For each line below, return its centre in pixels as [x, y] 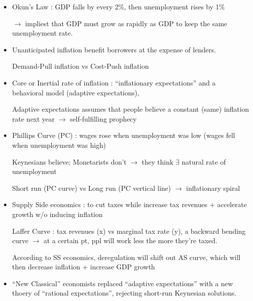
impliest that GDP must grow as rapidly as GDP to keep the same [126, 23]
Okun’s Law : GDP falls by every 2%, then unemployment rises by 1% [118, 6]
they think [158, 161]
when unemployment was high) [59, 145]
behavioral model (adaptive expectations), [76, 92]
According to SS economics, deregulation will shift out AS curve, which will [126, 257]
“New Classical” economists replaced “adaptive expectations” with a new [122, 283]
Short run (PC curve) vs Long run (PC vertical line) [91, 188]
